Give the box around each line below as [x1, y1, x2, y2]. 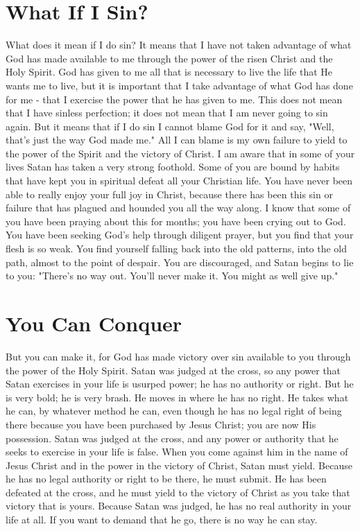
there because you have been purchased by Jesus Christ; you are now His [6, 417, 316, 431]
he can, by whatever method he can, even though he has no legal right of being [6, 403, 342, 418]
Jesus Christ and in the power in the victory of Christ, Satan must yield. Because [6, 458, 352, 472]
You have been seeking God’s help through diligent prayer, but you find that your [6, 227, 354, 242]
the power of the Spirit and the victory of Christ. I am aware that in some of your [6, 146, 355, 160]
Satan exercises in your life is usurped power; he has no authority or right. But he [6, 376, 354, 391]
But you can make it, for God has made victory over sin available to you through [6, 349, 351, 363]
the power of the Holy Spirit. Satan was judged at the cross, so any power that [6, 363, 341, 377]
